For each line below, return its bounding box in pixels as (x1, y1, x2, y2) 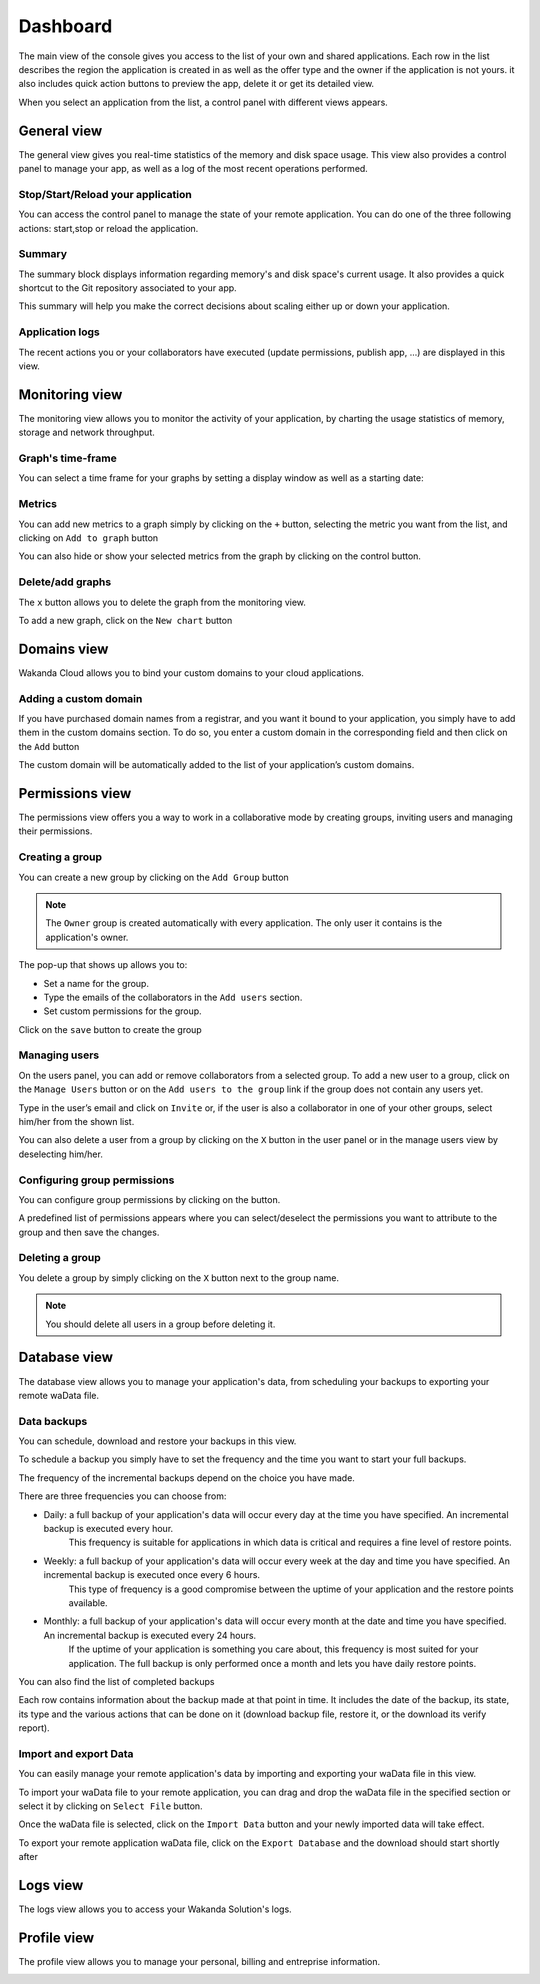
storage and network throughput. (18, 426, 155, 439)
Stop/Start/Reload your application (18, 187, 192, 201)
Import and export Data (18, 1746, 134, 1760)
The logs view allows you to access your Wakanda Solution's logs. (18, 1903, 292, 1915)
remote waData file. (18, 1389, 100, 1401)
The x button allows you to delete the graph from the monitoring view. (18, 596, 307, 608)
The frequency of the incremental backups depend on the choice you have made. (18, 1471, 355, 1484)
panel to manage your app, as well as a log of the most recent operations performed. (18, 163, 369, 175)
